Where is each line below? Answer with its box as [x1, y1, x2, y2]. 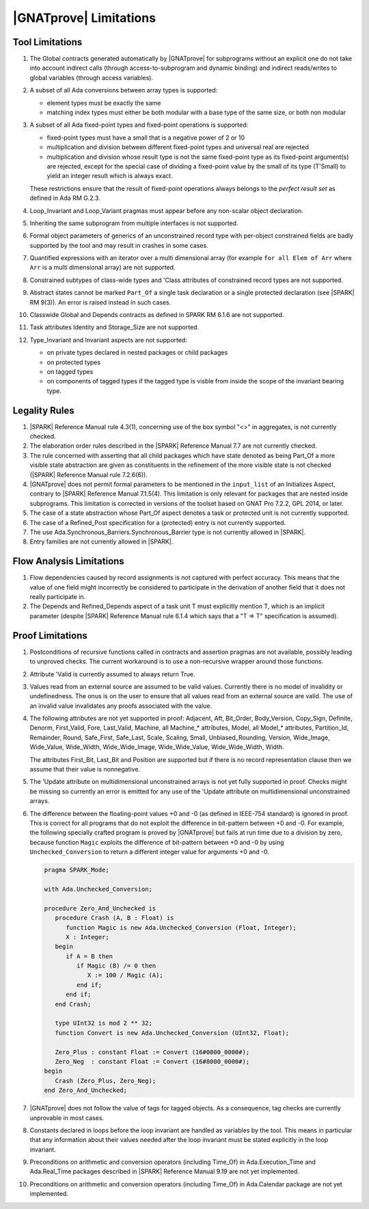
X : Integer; [66, 933, 109, 941]
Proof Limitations [12, 630, 88, 641]
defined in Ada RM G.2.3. [29, 194, 100, 202]
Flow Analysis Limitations [12, 555, 124, 568]
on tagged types [46, 368, 94, 376]
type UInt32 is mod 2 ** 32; [55, 1019, 153, 1027]
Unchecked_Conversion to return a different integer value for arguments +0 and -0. [29, 848, 270, 856]
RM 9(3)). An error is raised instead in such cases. [29, 298, 172, 306]
